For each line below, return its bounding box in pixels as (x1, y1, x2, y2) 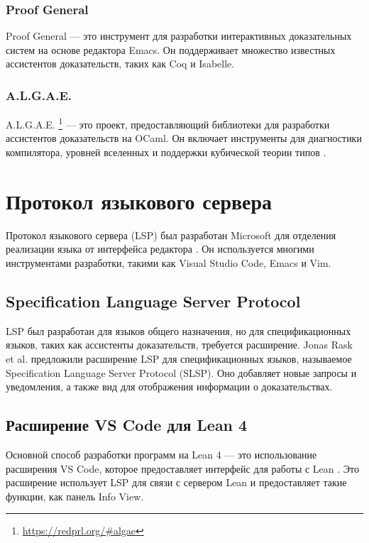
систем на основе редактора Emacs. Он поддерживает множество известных (6, 42, 336, 57)
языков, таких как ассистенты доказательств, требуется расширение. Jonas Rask (6, 337, 353, 352)
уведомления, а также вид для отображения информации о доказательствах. (6, 379, 333, 394)
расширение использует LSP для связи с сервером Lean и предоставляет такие (6, 475, 347, 490)
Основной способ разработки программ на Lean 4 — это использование (6, 446, 317, 461)
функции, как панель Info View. (6, 488, 144, 503)
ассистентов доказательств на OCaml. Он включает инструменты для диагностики (6, 131, 362, 146)
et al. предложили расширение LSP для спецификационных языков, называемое (6, 351, 352, 366)
